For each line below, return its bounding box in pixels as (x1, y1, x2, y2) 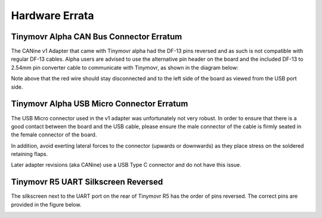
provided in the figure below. (11, 201, 82, 208)
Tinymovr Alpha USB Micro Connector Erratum (11, 99, 188, 109)
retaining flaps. (11, 151, 48, 158)
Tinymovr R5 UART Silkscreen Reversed (11, 177, 163, 187)
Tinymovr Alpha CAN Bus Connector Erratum (11, 32, 182, 42)
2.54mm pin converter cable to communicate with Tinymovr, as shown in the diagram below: (11, 64, 239, 71)
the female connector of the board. (11, 131, 97, 138)
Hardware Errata (11, 9, 95, 22)
